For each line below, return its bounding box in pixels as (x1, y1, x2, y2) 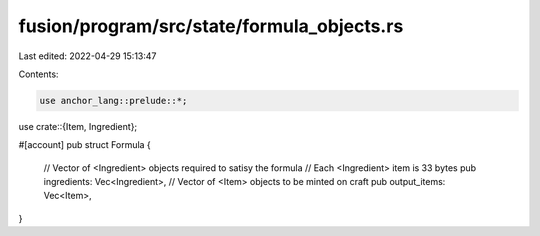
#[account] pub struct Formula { (18, 139, 152, 151)
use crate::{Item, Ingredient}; (18, 120, 138, 132)
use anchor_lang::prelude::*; (39, 95, 188, 106)
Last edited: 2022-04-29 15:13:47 (18, 50, 157, 62)
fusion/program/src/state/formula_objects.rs (18, 15, 404, 37)
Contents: (18, 68, 59, 80)
